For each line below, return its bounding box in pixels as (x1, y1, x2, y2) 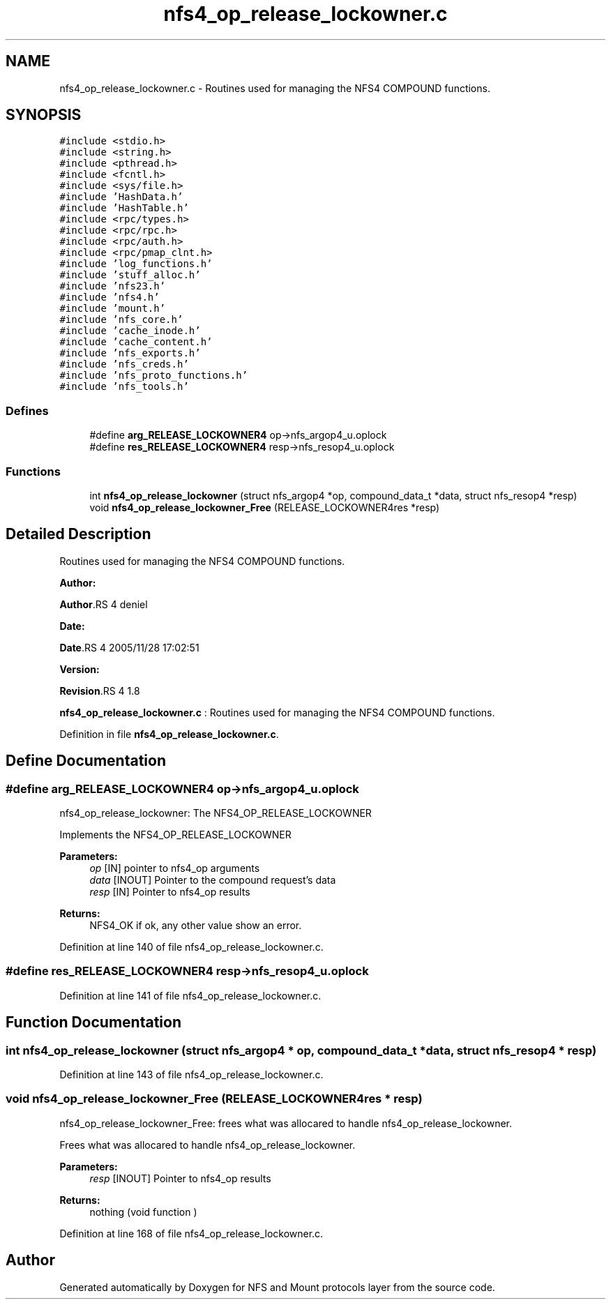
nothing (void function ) (89, 1205, 197, 1218)
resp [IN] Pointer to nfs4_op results (89, 886, 250, 898)
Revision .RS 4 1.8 (59, 684, 140, 697)
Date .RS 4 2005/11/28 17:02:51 (59, 641, 199, 654)
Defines (6, 403, 49, 418)
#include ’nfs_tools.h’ (59, 381, 189, 393)
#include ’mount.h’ (59, 303, 166, 315)
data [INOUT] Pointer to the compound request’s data (89, 874, 336, 886)
